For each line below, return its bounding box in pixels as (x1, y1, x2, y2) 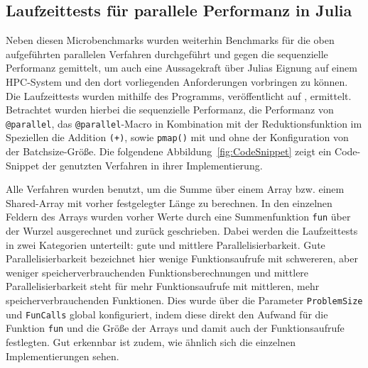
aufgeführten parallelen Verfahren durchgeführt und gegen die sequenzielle (6, 46, 328, 61)
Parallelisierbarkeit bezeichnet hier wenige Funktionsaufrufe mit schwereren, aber (6, 251, 359, 266)
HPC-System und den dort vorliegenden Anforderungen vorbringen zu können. (6, 74, 348, 89)
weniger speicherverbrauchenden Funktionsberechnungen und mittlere (6, 264, 309, 279)
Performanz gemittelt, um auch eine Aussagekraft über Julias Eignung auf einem (6, 60, 357, 75)
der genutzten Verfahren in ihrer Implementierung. (42, 157, 263, 172)
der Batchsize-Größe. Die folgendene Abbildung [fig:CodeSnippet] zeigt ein (6, 144, 332, 159)
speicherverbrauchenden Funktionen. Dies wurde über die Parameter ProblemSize (6, 293, 363, 308)
